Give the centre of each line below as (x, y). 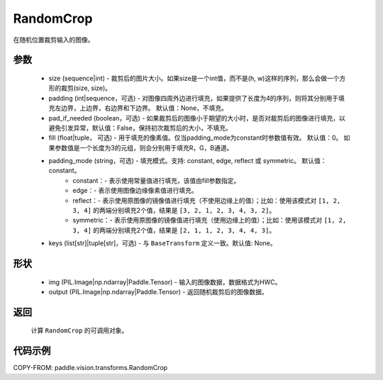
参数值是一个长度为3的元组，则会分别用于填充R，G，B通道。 (144, 147)
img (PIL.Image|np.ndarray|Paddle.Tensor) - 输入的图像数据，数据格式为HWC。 (165, 282)
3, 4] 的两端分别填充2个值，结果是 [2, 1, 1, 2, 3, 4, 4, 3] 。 (174, 230)
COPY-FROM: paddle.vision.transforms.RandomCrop (90, 368)
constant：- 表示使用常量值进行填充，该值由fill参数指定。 (156, 180)
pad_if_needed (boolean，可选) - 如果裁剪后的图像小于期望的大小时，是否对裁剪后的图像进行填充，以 (197, 118)
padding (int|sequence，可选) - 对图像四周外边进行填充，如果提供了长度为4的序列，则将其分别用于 (194, 98)
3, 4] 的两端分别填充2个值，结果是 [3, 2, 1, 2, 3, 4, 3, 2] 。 (174, 211)
